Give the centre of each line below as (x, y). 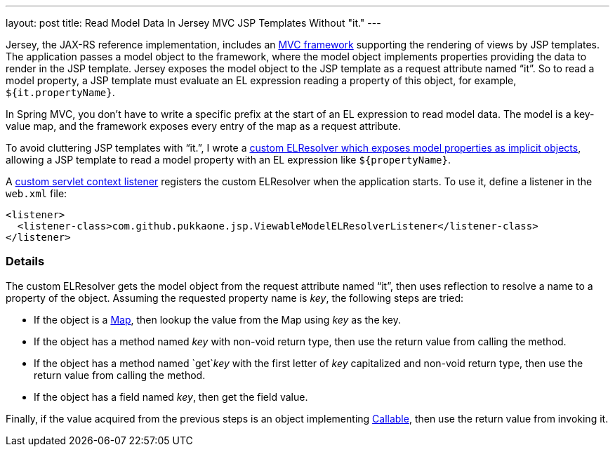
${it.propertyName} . (60, 92)
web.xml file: (37, 193)
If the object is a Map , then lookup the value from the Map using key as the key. (218, 319)
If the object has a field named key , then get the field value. (171, 397)
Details (25, 261)
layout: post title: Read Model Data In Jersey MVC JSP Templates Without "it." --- (193, 23)
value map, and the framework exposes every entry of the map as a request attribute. (204, 126)
